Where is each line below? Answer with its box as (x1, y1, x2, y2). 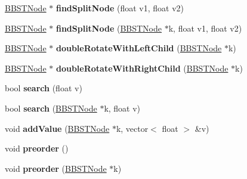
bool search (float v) (5, 82, 82, 94)
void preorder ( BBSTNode (5, 162, 107, 174)
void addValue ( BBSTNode (5, 122, 110, 134)
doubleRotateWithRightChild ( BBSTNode (55, 61, 229, 74)
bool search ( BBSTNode (5, 101, 97, 114)
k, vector (116, 122, 149, 134)
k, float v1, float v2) (168, 21, 242, 34)
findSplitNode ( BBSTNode (55, 21, 162, 34)
